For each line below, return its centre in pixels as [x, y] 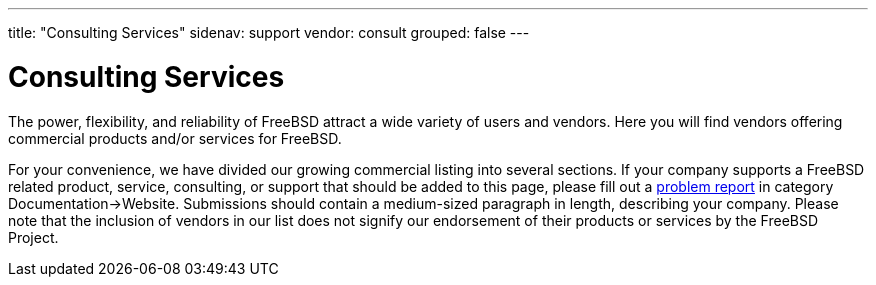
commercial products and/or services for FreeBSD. [175, 138]
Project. [33, 237]
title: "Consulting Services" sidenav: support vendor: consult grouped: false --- [269, 32]
